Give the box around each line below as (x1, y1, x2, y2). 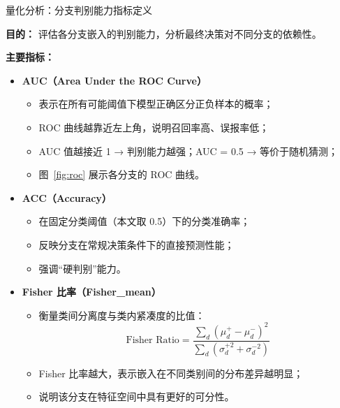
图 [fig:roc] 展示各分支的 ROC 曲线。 (38, 167, 205, 182)
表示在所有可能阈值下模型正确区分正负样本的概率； (38, 96, 274, 111)
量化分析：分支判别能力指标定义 (6, 3, 152, 17)
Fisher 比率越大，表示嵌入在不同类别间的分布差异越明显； (38, 365, 304, 380)
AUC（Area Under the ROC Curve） (22, 73, 207, 87)
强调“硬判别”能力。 (38, 261, 126, 275)
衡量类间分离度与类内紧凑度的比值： (38, 307, 205, 322)
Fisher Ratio (126, 335, 179, 346)
